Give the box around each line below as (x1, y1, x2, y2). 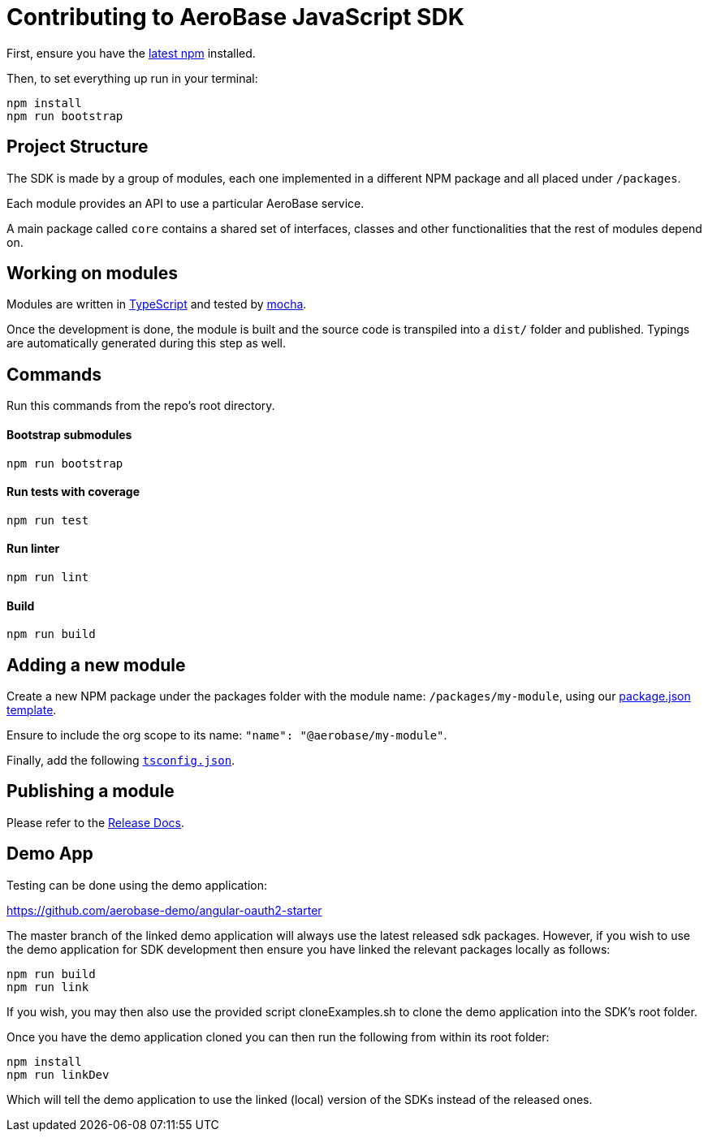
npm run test (6, 513, 89, 527)
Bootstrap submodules (6, 427, 132, 442)
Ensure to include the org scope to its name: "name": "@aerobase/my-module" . (6, 728, 447, 742)
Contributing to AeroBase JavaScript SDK (6, 3, 464, 31)
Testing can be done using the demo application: (6, 877, 268, 892)
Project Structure (6, 136, 149, 157)
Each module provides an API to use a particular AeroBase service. (6, 196, 365, 210)
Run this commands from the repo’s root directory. (6, 399, 275, 413)
